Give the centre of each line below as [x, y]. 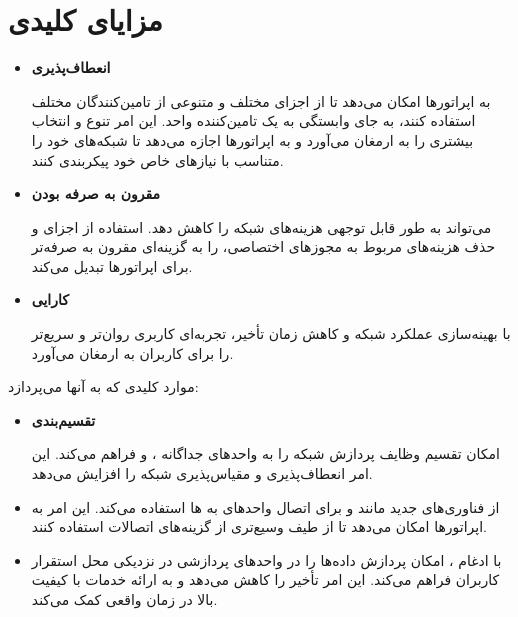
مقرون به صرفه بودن [96, 193]
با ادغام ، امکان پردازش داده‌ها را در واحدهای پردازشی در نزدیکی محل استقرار [266, 559]
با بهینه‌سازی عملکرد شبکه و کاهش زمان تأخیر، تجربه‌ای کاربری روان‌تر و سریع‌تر [271, 333]
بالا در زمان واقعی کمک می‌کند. [124, 599]
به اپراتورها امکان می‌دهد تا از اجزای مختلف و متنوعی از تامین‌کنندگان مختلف [261, 100]
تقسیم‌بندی [63, 419]
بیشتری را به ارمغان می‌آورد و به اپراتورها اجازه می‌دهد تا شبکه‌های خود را [252, 139]
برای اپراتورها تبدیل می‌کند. [112, 265]
